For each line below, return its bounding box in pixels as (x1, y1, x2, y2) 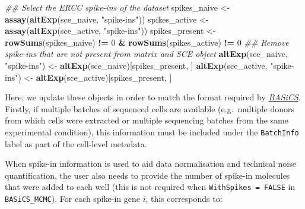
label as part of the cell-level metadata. (5, 137, 147, 150)
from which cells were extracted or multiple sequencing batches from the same (5, 114, 288, 126)
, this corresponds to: (145, 192, 223, 205)
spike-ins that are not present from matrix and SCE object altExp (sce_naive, (5, 47, 288, 60)
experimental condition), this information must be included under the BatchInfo (5, 125, 299, 138)
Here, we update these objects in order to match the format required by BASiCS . (5, 91, 301, 103)
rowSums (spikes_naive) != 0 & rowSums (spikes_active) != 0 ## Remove (5, 36, 289, 48)
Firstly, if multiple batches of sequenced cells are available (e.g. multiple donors (5, 102, 294, 115)
